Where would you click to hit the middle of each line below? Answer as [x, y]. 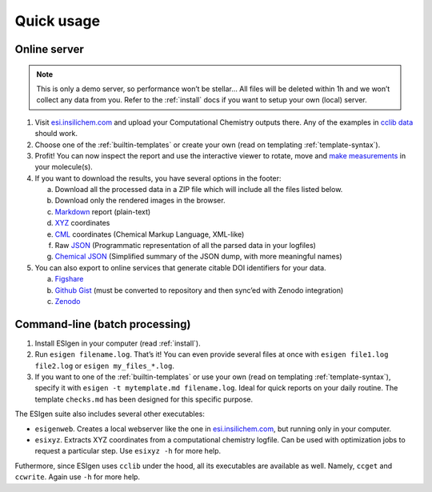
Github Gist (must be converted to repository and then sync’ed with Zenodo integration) [199, 290]
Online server [49, 49]
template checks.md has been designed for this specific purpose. [144, 399]
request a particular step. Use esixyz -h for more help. [128, 451]
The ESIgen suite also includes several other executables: [110, 414]
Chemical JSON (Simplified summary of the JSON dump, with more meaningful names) [199, 257]
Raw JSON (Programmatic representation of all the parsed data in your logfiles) [185, 246]
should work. [56, 134]
